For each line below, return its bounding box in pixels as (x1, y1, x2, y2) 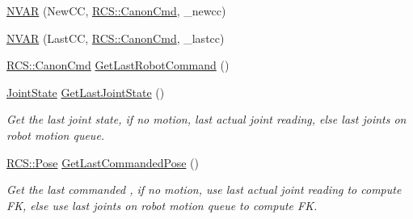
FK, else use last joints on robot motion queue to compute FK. (6, 196, 318, 213)
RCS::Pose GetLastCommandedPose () (6, 154, 199, 171)
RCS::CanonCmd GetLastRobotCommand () (6, 57, 230, 74)
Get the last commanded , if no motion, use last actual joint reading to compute (6, 181, 402, 198)
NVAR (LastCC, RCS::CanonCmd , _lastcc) (6, 29, 225, 46)
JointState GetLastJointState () (6, 83, 165, 100)
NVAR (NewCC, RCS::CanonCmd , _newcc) (6, 2, 226, 19)
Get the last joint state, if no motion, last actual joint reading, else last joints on (6, 111, 407, 128)
